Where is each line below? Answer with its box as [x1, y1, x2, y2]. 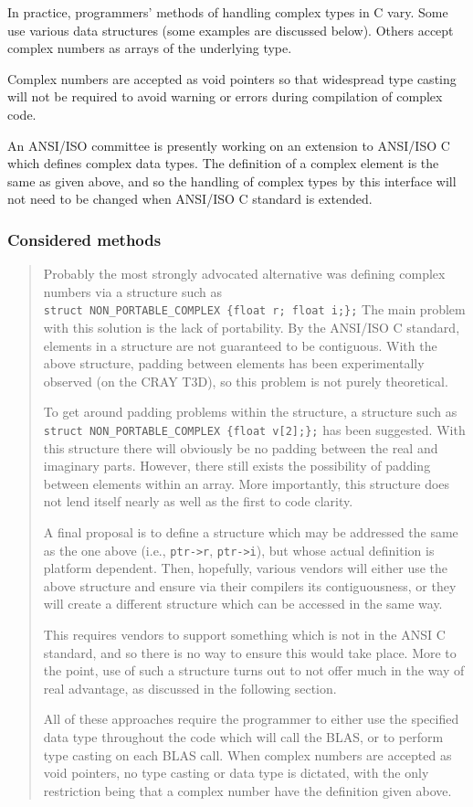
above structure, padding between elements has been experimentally [43, 354, 425, 373]
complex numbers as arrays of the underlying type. [7, 38, 292, 58]
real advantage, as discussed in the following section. [43, 678, 337, 697]
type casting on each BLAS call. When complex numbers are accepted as [43, 745, 452, 764]
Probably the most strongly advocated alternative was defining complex [43, 264, 446, 283]
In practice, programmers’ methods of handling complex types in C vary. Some [7, 3, 448, 21]
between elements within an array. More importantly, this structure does [43, 473, 450, 493]
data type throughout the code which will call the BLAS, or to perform [43, 727, 444, 746]
